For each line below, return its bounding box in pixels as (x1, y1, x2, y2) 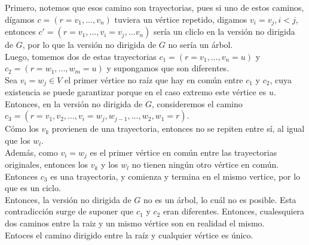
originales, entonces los (5, 158, 88, 171)
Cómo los (5, 122, 39, 135)
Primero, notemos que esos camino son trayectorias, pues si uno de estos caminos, (5, 1, 304, 13)
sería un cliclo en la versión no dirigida (153, 25, 295, 38)
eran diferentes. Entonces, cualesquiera (163, 205, 305, 217)
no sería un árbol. (168, 38, 233, 51)
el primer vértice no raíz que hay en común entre (65, 73, 243, 86)
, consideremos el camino (151, 97, 243, 110)
